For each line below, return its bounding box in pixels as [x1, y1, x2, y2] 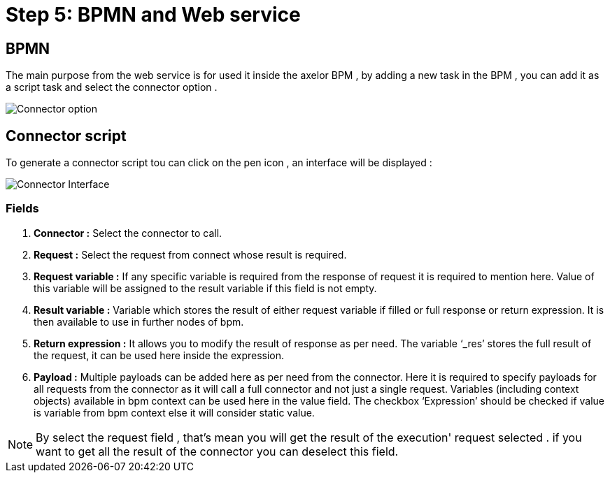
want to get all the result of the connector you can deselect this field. [36, 444, 399, 458]
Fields [6, 201, 39, 216]
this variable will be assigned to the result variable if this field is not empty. [34, 282, 377, 294]
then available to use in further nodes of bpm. [34, 315, 244, 328]
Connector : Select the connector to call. [34, 226, 222, 239]
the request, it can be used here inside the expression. [34, 349, 285, 361]
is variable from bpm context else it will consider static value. [34, 406, 315, 419]
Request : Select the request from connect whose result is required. [34, 248, 347, 261]
